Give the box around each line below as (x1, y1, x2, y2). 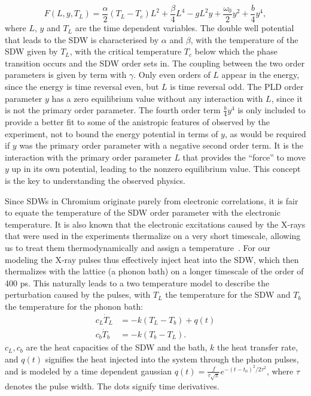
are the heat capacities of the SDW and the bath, (26, 341, 208, 353)
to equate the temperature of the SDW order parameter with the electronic (5, 206, 280, 219)
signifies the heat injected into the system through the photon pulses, (45, 352, 299, 365)
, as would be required (224, 127, 306, 140)
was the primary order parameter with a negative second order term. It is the (19, 139, 303, 152)
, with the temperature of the (190, 33, 298, 46)
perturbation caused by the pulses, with (5, 288, 151, 301)
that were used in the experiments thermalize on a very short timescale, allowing (5, 229, 301, 242)
